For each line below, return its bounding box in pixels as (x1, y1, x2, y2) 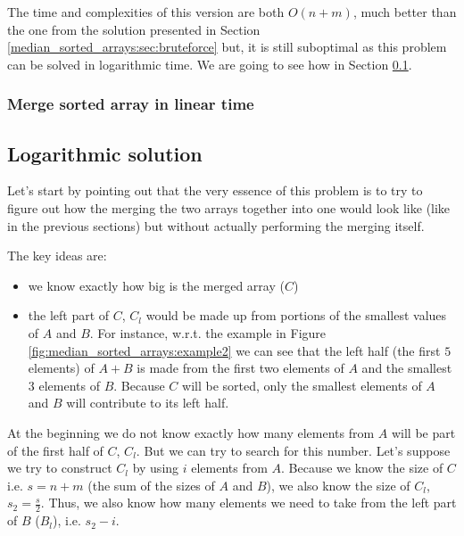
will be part (391, 423, 456, 441)
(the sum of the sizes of (87, 475, 215, 494)
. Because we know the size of (281, 458, 443, 477)
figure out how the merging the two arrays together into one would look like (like (7, 199, 451, 218)
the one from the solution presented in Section (7, 20, 261, 38)
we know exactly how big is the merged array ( (28, 276, 285, 294)
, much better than (352, 3, 457, 21)
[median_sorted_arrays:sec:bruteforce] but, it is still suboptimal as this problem (7, 37, 447, 56)
